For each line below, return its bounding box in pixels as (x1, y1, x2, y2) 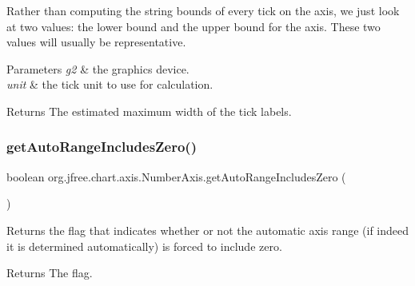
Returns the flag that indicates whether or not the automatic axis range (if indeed (6, 221, 409, 238)
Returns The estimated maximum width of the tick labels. (6, 102, 292, 119)
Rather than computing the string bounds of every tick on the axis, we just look (6, 2, 400, 18)
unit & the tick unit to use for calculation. (6, 76, 213, 93)
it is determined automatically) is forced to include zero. (6, 237, 282, 254)
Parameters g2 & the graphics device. (6, 60, 190, 77)
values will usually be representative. (6, 34, 186, 50)
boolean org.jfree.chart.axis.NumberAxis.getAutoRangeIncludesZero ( (6, 168, 346, 185)
